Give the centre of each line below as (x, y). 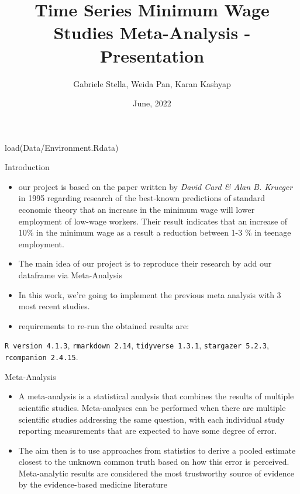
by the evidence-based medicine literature (93, 484)
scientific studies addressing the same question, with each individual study (151, 419)
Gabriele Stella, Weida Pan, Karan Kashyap (152, 83)
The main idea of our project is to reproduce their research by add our (145, 263)
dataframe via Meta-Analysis (70, 275)
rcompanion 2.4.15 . (42, 357)
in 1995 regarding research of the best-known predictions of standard (142, 198)
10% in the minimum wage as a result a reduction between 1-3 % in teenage (155, 232)
